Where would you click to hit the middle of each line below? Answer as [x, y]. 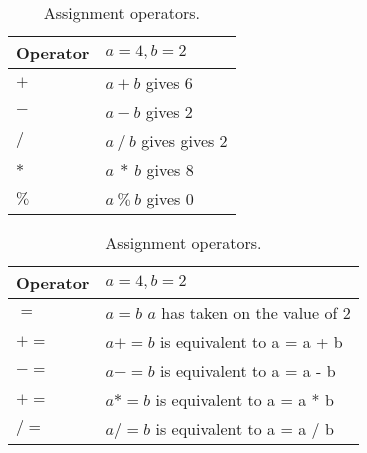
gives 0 [170, 198]
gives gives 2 [184, 140]
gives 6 [169, 82]
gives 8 [170, 169]
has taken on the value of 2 [256, 312]
